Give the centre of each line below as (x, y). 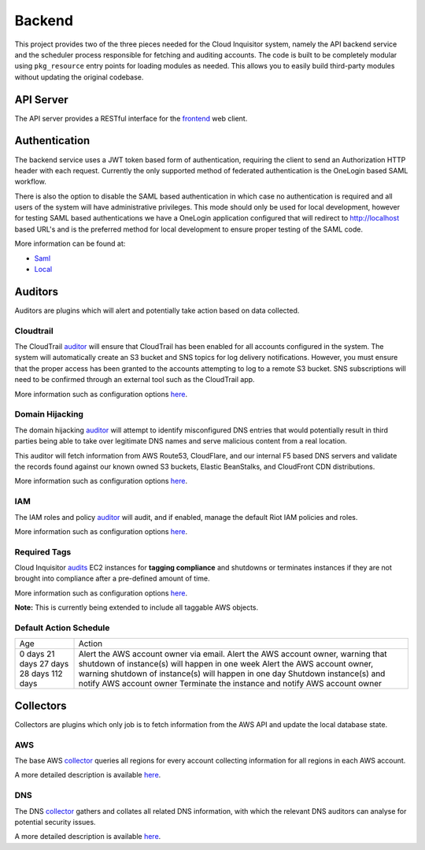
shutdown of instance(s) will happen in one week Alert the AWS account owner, (226, 664)
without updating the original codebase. (79, 77)
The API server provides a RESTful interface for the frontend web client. (131, 118)
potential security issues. (55, 822)
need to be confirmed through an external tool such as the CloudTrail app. (135, 380)
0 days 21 (37, 654)
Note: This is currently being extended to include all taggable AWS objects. (137, 607)
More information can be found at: (70, 243)
